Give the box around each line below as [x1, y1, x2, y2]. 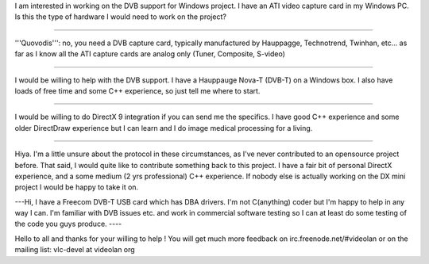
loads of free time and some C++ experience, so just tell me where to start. [14, 86, 261, 95]
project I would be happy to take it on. [14, 182, 139, 192]
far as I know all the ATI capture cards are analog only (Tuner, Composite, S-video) [14, 49, 286, 59]
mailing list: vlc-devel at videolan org [14, 245, 135, 254]
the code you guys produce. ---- [14, 219, 122, 229]
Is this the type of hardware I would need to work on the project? [14, 12, 226, 21]
